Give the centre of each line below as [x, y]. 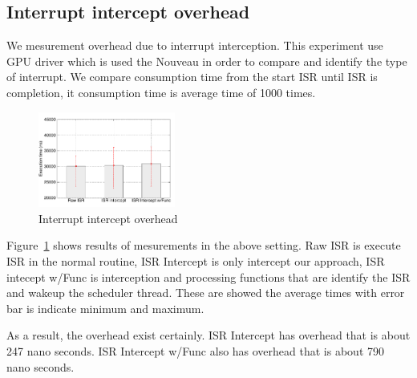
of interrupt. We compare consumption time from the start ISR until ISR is [192, 77]
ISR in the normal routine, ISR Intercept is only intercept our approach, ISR [196, 261]
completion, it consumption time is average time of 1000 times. [161, 92]
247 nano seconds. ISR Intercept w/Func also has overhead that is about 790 [196, 351]
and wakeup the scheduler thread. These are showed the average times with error [206, 293]
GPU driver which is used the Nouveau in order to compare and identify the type [207, 61]
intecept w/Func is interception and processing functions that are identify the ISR [208, 276]
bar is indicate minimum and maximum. [105, 308]
